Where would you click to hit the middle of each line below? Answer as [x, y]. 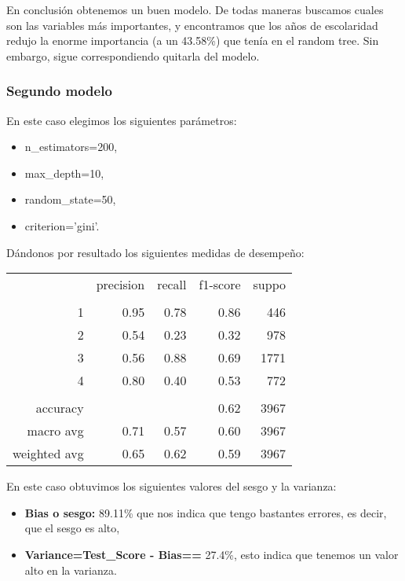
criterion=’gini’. [62, 225]
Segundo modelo [59, 91]
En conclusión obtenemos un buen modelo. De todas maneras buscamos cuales [195, 9]
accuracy [60, 408]
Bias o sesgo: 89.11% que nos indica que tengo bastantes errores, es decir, [206, 512]
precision [120, 285]
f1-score [220, 285]
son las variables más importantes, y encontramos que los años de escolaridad [192, 25]
